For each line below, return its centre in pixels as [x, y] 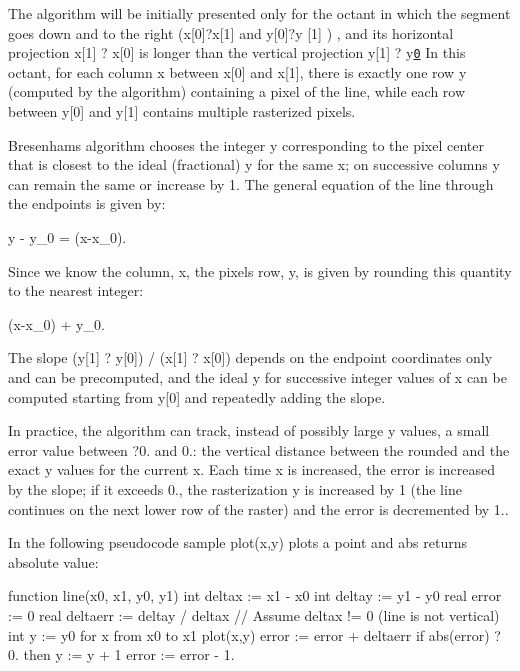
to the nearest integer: [76, 290]
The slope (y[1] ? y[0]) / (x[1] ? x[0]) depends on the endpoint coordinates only [250, 357]
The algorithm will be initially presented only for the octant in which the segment [259, 13]
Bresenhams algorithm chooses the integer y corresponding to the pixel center [246, 144]
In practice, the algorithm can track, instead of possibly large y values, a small [249, 430]
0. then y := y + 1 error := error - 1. [121, 654]
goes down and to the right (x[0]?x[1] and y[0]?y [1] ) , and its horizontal [231, 32]
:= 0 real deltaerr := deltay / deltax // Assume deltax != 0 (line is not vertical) [254, 614]
